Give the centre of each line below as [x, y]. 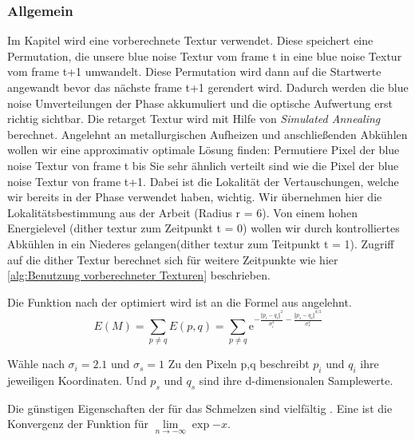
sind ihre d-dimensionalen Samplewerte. [296, 380]
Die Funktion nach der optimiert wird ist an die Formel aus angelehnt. [180, 301]
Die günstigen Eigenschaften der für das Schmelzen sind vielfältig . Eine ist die [200, 408]
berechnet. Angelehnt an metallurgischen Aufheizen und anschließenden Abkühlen [207, 134]
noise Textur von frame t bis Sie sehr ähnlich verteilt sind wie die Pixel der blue [203, 165]
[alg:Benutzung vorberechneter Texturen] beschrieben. [139, 275]
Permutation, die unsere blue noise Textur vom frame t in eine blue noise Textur [205, 55]
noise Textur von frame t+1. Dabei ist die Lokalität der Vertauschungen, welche [203, 181]
